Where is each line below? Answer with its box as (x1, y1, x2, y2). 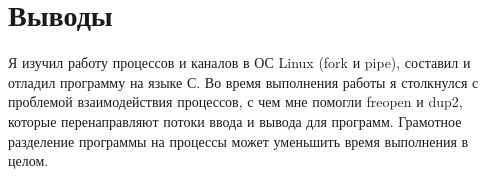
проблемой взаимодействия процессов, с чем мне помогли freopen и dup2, (8, 91, 463, 112)
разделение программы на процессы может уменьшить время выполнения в (8, 130, 469, 151)
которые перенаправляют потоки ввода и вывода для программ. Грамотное (8, 110, 462, 131)
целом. (8, 150, 49, 171)
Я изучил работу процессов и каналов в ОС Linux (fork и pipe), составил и (8, 52, 471, 73)
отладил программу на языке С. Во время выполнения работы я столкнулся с (8, 71, 479, 92)
